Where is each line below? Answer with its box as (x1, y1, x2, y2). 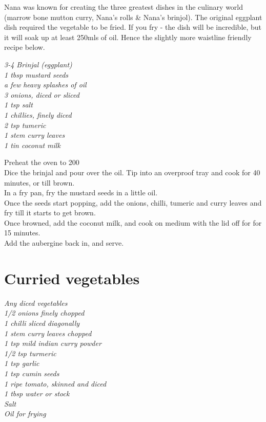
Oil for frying (4, 408, 46, 419)
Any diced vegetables (4, 297, 68, 308)
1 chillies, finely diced (4, 109, 72, 120)
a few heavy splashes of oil (4, 79, 87, 90)
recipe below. (4, 42, 45, 52)
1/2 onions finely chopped (4, 307, 85, 318)
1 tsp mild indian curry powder (4, 338, 101, 348)
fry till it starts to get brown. (4, 207, 96, 218)
